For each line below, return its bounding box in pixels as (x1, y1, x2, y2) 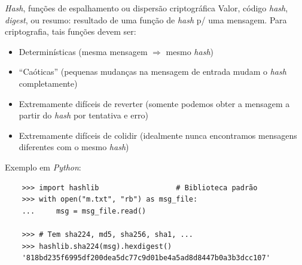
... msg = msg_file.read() (22, 206, 147, 215)
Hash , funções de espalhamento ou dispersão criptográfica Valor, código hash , (5, 2, 288, 14)
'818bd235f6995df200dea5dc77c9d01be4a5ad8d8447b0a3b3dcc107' (22, 254, 270, 263)
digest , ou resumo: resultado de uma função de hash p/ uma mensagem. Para (5, 13, 287, 26)
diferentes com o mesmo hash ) (19, 141, 129, 153)
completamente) (19, 77, 78, 89)
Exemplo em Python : (5, 160, 81, 173)
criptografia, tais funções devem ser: (5, 25, 136, 38)
